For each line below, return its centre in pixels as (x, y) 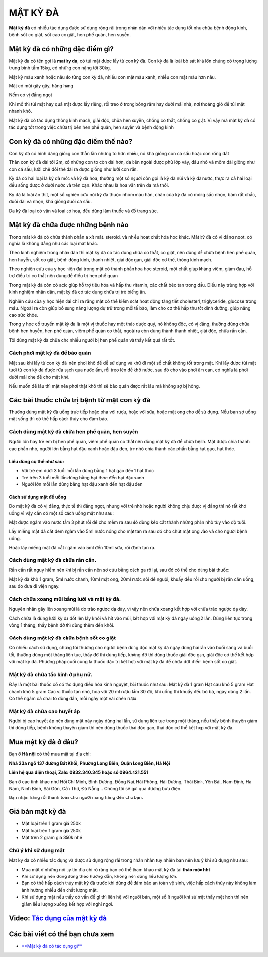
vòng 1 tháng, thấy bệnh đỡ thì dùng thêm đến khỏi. (62, 625)
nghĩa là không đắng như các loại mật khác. (54, 243)
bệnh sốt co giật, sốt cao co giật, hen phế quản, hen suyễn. (70, 34)
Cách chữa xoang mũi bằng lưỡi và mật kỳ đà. (65, 599)
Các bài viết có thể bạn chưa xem (62, 934)
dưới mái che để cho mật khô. (39, 377)
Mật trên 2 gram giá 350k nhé (52, 838)
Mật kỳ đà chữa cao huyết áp (45, 711)
